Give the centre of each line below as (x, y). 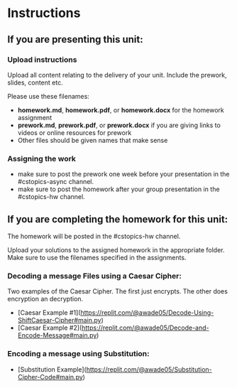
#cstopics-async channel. (56, 182)
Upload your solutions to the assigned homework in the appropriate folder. (116, 249)
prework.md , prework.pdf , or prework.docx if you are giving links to (119, 125)
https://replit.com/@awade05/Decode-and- (145, 328)
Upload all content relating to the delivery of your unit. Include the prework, (117, 75)
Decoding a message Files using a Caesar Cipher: (95, 276)
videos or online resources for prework (75, 132)
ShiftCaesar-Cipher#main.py (59, 320)
